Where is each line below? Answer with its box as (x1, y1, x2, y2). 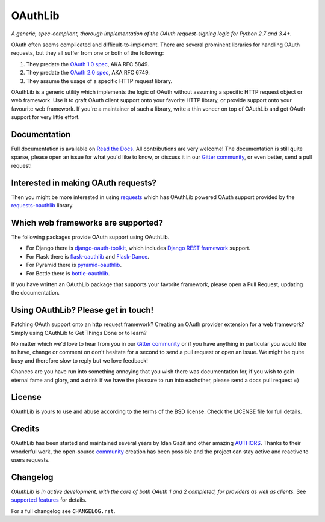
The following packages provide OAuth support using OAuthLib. (11, 233, 170, 241)
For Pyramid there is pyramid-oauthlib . (26, 262, 122, 269)
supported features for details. (11, 496, 87, 503)
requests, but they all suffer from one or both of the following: (11, 49, 164, 57)
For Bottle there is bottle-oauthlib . (26, 269, 110, 277)
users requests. (11, 456, 50, 464)
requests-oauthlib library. (11, 202, 74, 209)
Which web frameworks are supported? (11, 217, 164, 228)
